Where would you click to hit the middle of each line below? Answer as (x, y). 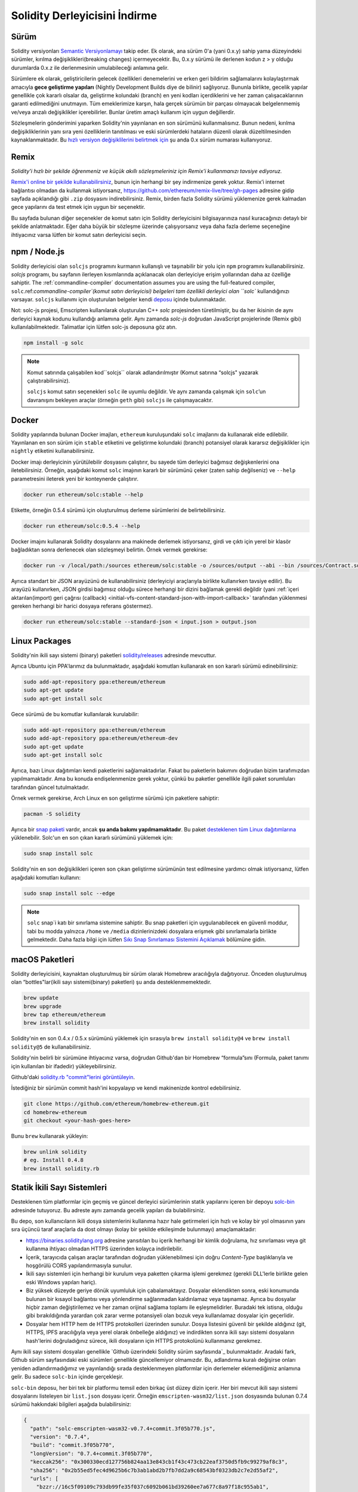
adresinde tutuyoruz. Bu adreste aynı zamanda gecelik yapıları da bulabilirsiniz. (108, 1210)
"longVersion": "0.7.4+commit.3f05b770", (92, 1454)
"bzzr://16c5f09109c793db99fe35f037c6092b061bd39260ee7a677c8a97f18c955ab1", (153, 1487)
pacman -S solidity (52, 814)
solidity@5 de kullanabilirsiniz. (51, 1047)
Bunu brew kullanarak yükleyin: (50, 1136)
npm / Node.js (38, 252)
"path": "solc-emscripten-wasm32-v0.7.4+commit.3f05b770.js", (123, 1428)
